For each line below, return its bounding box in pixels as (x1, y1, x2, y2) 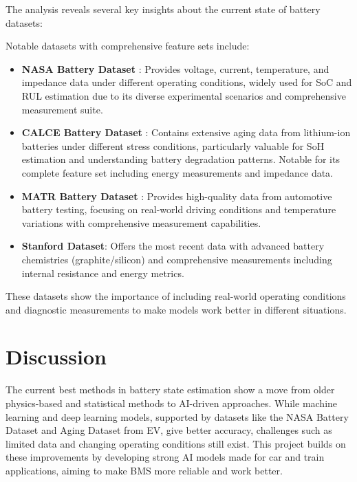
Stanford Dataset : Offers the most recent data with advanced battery (21, 239, 325, 253)
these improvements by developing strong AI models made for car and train (6, 450, 325, 464)
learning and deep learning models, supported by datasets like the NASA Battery (6, 409, 349, 424)
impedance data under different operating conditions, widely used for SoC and (21, 75, 352, 89)
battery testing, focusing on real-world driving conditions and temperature (21, 202, 336, 217)
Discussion (6, 342, 107, 371)
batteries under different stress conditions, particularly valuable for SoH (21, 138, 325, 153)
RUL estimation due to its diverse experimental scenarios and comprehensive (21, 88, 346, 102)
